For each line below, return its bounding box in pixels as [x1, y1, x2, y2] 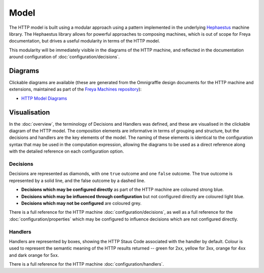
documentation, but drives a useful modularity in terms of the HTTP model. [9, 38, 160, 44]
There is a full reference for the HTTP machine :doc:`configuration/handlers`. [9, 261, 164, 267]
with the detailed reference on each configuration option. [9, 148, 124, 154]
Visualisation [9, 108, 50, 116]
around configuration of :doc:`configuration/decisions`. [9, 54, 120, 60]
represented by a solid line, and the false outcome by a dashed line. [9, 178, 146, 183]
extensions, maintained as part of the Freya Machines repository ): [9, 86, 142, 92]
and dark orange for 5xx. [9, 252, 59, 258]
